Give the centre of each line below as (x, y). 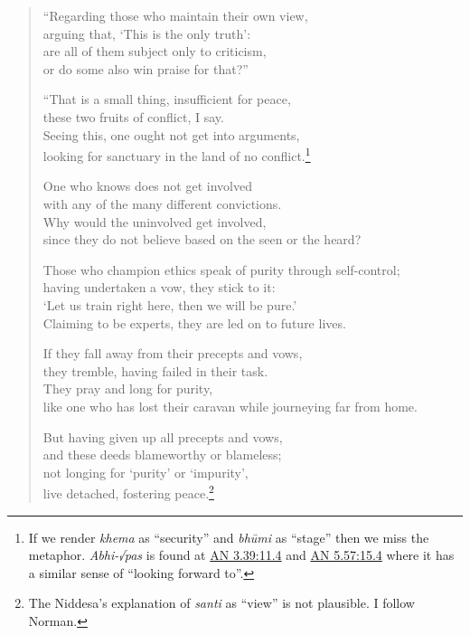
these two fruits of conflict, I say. (133, 116)
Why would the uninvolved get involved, (155, 221)
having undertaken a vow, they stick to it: (159, 287)
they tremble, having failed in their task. (155, 370)
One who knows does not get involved (147, 186)
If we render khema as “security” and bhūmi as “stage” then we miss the (229, 537)
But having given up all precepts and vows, (163, 436)
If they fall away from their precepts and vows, (173, 353)
